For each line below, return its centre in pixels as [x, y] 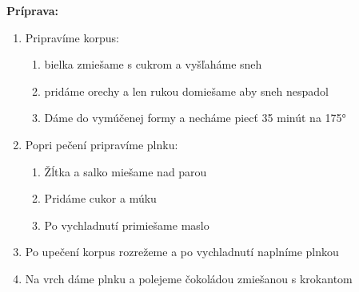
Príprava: [32, 10]
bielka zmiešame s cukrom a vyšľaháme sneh [153, 64]
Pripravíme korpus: [72, 37]
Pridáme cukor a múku [100, 198]
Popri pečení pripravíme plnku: [102, 144]
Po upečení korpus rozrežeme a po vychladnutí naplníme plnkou [182, 252]
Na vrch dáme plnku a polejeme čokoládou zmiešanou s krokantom [189, 278]
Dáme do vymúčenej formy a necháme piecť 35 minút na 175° [195, 118]
